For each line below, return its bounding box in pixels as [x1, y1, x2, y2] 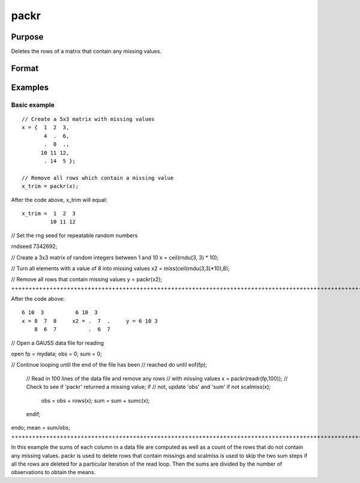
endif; [26, 410, 41, 418]
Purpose [11, 32, 44, 42]
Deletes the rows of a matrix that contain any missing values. [11, 48, 162, 55]
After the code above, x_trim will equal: [11, 196, 107, 203]
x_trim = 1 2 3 [22, 210, 76, 217]
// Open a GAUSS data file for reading [11, 339, 104, 346]
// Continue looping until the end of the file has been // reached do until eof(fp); [11, 361, 208, 369]
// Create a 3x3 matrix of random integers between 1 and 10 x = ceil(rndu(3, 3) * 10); [11, 253, 219, 261]
